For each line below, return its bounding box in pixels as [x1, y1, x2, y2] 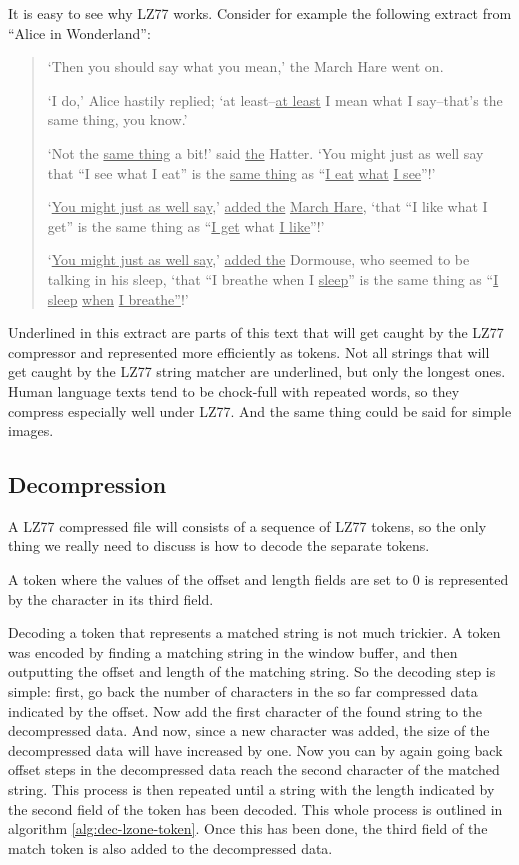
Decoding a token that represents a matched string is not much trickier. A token [8, 622, 501, 643]
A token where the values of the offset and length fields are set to [8, 569, 409, 590]
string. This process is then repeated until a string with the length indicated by [8, 779, 495, 800]
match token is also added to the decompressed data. [8, 837, 333, 858]
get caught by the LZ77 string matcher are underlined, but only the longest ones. [8, 361, 506, 382]
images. [8, 420, 54, 441]
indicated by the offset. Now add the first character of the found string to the [8, 700, 483, 721]
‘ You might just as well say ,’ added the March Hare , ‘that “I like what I [47, 196, 488, 217]
